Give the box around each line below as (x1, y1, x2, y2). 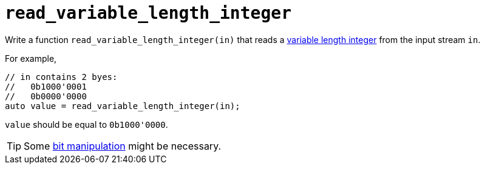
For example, (5, 53, 57, 64)
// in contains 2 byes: (5, 71, 118, 82)
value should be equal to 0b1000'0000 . (5, 119, 168, 130)
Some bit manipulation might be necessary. (24, 139, 222, 152)
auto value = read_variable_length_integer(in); (5, 101, 240, 111)
